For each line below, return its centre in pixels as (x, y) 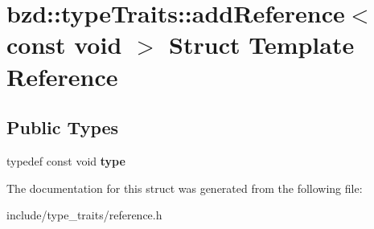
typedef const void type (66, 160)
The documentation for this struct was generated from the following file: (185, 188)
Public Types (63, 127)
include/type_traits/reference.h (84, 215)
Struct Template (262, 45)
